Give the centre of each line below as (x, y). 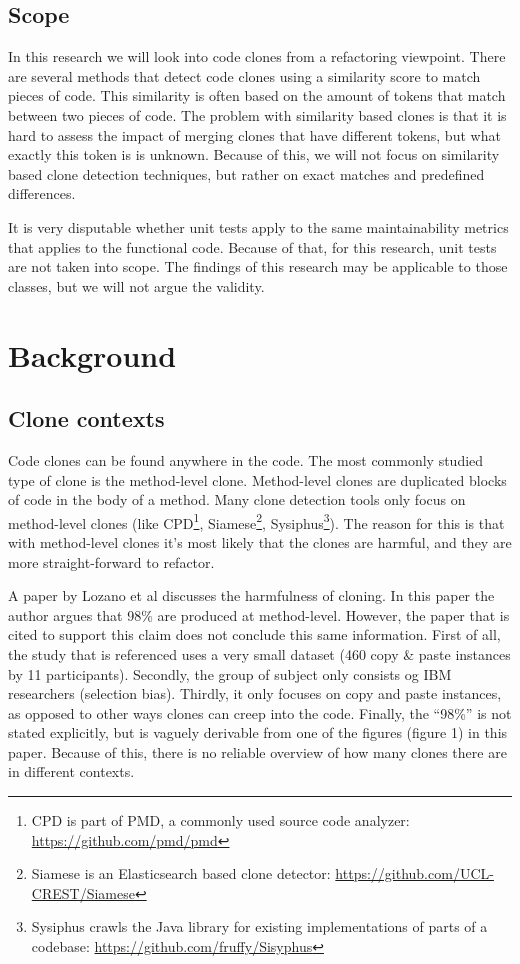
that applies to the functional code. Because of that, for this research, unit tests (252, 246)
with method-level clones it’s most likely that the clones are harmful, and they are (260, 541)
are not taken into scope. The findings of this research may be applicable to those (258, 266)
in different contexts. (71, 771)
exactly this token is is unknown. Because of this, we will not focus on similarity (254, 154)
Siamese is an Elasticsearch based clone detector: (181, 873)
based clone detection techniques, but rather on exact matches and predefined (246, 173)
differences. (42, 193)
